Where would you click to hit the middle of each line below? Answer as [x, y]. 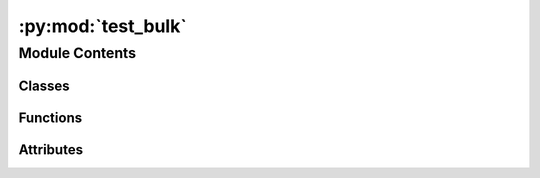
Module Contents [77, 53]
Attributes [51, 149]
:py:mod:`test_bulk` [102, 26]
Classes [44, 85]
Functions [50, 117]
